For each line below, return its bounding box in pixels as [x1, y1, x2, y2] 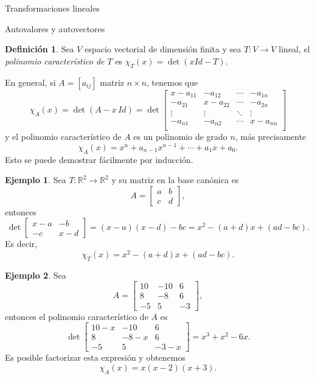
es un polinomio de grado [133, 130, 227, 143]
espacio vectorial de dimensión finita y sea [85, 43, 241, 55]
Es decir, [5, 237, 38, 250]
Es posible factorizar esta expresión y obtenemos [5, 351, 186, 364]
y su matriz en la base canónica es [111, 173, 239, 186]
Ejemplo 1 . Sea [5, 173, 66, 186]
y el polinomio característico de [5, 130, 122, 143]
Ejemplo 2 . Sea [5, 268, 66, 281]
